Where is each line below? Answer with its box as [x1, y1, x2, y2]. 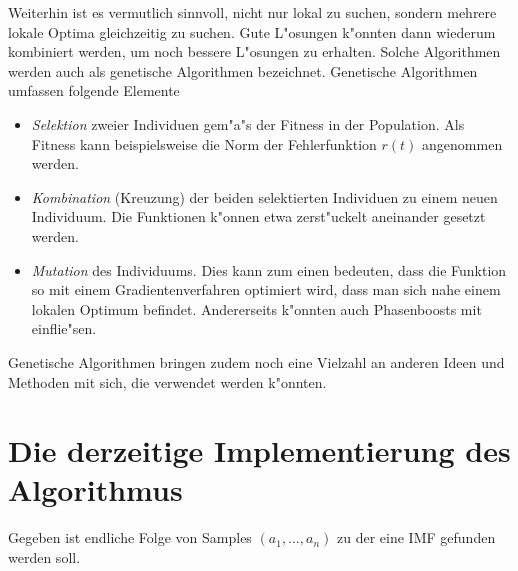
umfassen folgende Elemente [8, 80, 180, 101]
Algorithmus [8, 469, 183, 510]
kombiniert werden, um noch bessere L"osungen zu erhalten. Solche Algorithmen [8, 41, 501, 62]
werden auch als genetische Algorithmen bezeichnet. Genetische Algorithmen [8, 60, 478, 81]
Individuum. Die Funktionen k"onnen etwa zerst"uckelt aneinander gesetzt [31, 206, 486, 227]
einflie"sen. [31, 318, 97, 339]
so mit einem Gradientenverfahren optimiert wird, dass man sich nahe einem [31, 279, 501, 300]
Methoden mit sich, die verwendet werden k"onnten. [8, 371, 327, 392]
